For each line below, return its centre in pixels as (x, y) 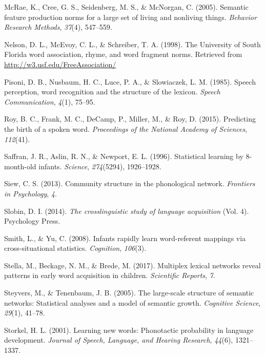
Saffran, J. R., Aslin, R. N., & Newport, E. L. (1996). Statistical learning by (124, 156)
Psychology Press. (32, 221)
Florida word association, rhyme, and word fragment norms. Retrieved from (123, 54)
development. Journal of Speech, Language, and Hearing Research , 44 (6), (119, 340)
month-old (20, 166)
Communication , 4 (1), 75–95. (50, 101)
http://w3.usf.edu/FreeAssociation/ (60, 64)
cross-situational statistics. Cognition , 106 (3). (75, 248)
